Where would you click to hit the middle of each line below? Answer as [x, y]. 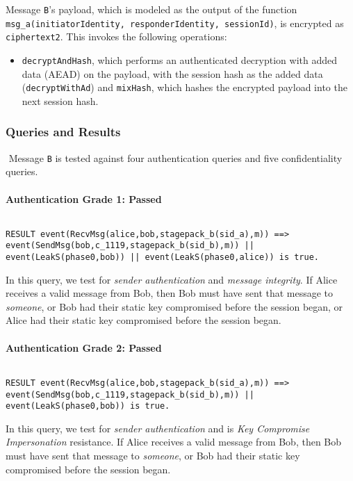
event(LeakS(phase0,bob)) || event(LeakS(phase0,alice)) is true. [163, 258]
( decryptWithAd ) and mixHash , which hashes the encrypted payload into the [184, 87]
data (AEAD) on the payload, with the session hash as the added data [172, 73]
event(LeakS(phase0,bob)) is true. [88, 406]
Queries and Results [63, 132]
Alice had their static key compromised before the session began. [143, 320]
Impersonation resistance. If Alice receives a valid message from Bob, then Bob [174, 442]
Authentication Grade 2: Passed [84, 347]
